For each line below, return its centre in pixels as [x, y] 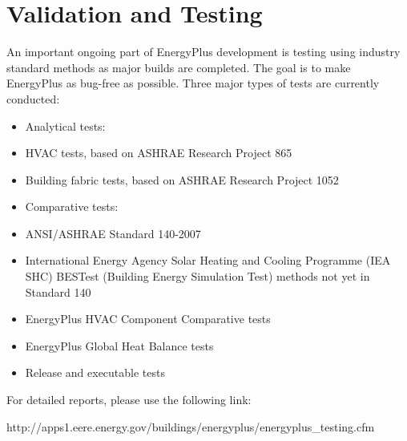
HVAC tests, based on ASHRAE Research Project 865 [159, 153]
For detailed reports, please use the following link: [129, 400]
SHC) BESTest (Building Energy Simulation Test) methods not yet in [197, 276]
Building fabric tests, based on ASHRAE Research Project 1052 [182, 179]
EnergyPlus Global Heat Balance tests [119, 345]
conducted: [33, 98]
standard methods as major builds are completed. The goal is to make [179, 67]
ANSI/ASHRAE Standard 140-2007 [113, 233]
